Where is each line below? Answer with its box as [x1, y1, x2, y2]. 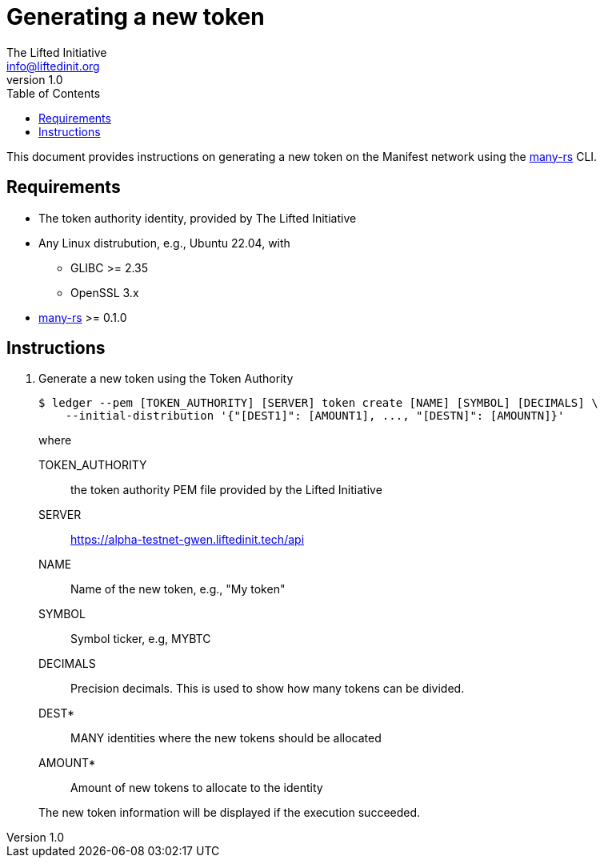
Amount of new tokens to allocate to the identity [70, 781, 323, 795]
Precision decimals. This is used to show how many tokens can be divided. [70, 681, 465, 696]
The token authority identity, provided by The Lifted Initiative [38, 211, 357, 225]
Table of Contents [6, 86, 101, 100]
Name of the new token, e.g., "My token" [70, 582, 286, 597]
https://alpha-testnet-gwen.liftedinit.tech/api [70, 532, 305, 547]
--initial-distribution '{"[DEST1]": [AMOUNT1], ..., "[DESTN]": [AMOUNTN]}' [65, 409, 565, 423]
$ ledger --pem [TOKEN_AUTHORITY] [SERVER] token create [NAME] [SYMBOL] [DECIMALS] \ [38, 396, 598, 410]
